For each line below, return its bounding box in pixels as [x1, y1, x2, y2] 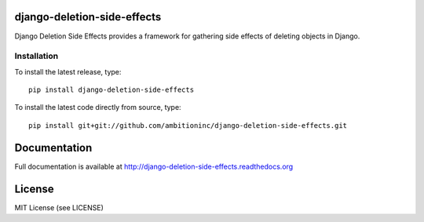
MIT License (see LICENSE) [14, 202, 104, 212]
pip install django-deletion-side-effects [28, 86, 195, 94]
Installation [14, 51, 59, 62]
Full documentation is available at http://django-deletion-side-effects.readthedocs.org [14, 162, 294, 171]
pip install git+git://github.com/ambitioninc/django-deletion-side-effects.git [28, 121, 348, 129]
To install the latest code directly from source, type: [14, 103, 181, 112]
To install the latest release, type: [14, 67, 122, 76]
